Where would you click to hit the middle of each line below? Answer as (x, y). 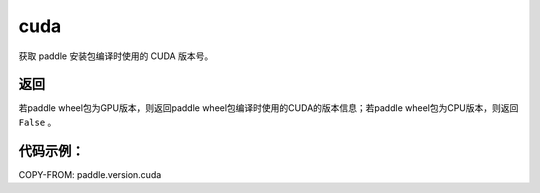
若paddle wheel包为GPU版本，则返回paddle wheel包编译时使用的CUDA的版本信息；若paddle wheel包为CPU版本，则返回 (268, 108)
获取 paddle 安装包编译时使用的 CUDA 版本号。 (116, 56)
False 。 (37, 122)
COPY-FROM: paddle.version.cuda (90, 174)
